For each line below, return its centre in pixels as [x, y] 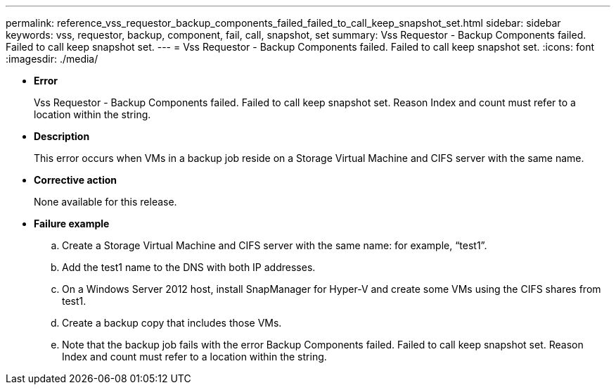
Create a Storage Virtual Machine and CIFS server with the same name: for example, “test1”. [275, 245]
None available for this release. [105, 202]
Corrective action [75, 180]
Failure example [72, 224]
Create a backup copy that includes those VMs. [172, 323]
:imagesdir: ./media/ [52, 59]
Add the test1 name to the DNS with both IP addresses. [189, 267]
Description [62, 136]
